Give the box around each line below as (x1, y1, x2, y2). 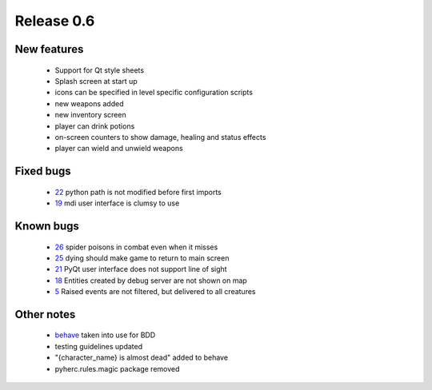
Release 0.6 (14, 12, 95, 30)
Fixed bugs (14, 165, 71, 178)
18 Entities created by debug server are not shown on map (54, 276, 247, 285)
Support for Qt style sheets (54, 65, 144, 75)
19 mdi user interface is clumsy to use (54, 198, 180, 208)
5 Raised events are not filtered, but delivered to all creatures (54, 287, 256, 296)
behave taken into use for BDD (54, 330, 156, 340)
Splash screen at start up (54, 76, 138, 86)
